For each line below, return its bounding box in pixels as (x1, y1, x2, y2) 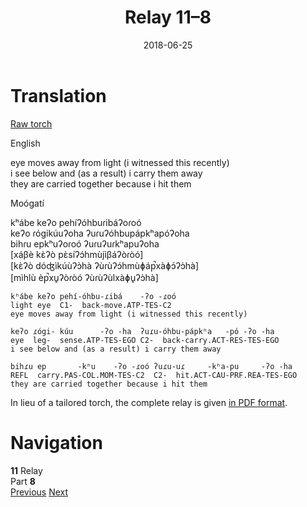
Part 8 (10, 475, 36, 487)
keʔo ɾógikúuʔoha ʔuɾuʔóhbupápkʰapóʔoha (10, 227, 190, 239)
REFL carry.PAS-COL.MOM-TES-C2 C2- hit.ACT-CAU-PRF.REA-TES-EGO (10, 370, 298, 380)
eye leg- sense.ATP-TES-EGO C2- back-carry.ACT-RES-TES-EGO (10, 335, 280, 345)
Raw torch (10, 117, 53, 130)
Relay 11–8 (124, 6, 212, 29)
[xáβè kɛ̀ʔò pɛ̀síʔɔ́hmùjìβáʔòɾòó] (10, 248, 144, 260)
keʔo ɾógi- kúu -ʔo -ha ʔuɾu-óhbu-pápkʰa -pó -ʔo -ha (10, 326, 275, 336)
